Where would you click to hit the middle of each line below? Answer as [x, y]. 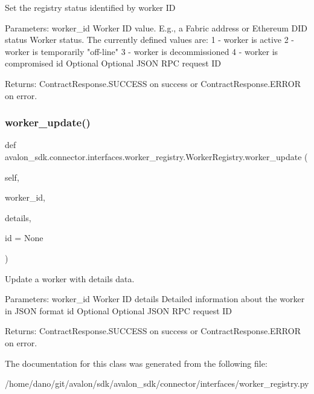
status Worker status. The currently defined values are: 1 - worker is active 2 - [150, 40]
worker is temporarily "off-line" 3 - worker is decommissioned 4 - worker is [142, 51]
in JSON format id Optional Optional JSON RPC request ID [119, 310]
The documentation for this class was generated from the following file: [136, 363]
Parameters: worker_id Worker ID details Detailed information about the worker [155, 299]
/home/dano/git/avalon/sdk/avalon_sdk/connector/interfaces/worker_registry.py [157, 383]
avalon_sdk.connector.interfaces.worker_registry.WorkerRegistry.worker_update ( [156, 156]
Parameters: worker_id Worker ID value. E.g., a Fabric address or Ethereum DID [156, 27]
